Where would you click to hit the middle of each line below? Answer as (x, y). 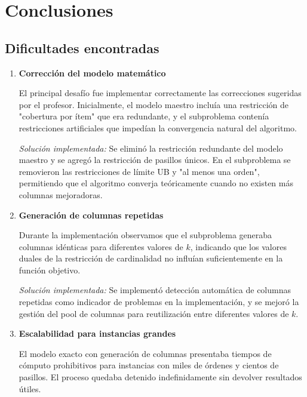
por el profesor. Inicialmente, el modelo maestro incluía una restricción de (153, 104)
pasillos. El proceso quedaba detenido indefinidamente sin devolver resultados (160, 377)
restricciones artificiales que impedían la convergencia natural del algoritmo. (158, 127)
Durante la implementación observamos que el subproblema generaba (145, 235)
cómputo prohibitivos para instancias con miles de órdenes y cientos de (149, 365)
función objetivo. (50, 270)
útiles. (30, 388)
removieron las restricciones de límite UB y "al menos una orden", (139, 171)
